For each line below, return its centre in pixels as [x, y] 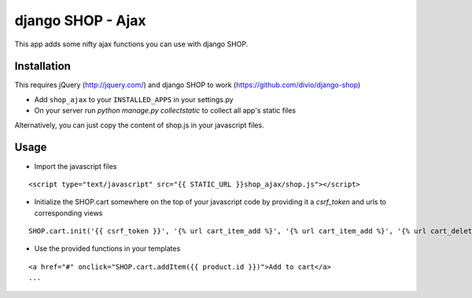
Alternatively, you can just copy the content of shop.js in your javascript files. [139, 125]
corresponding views [68, 213]
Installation [42, 66]
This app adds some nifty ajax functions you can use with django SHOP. [131, 44]
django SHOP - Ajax [80, 20]
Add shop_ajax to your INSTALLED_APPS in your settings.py [134, 99]
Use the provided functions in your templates [107, 248]
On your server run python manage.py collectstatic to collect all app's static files [165, 111]
